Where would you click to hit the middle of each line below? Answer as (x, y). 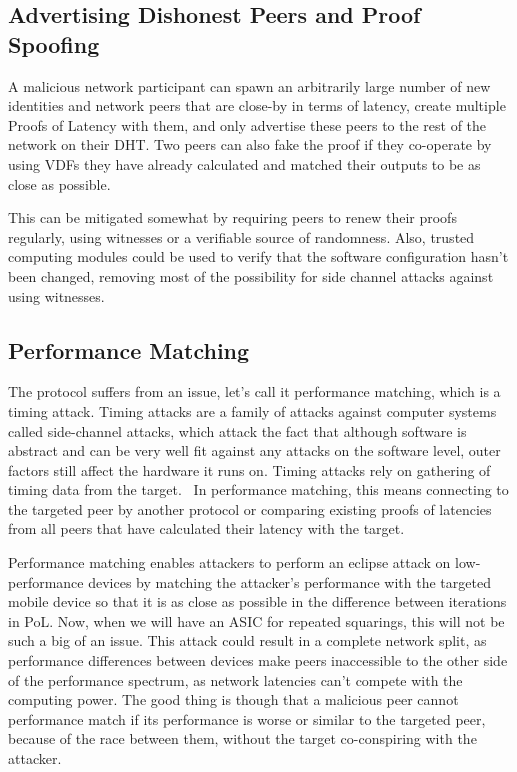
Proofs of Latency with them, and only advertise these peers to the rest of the (247, 124)
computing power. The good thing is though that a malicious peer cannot (233, 699)
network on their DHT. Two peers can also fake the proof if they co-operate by (250, 144)
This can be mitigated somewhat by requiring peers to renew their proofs (232, 217)
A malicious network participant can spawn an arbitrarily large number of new (249, 85)
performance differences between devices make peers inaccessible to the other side (258, 660)
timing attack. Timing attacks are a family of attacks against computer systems (252, 410)
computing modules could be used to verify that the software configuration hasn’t (258, 256)
